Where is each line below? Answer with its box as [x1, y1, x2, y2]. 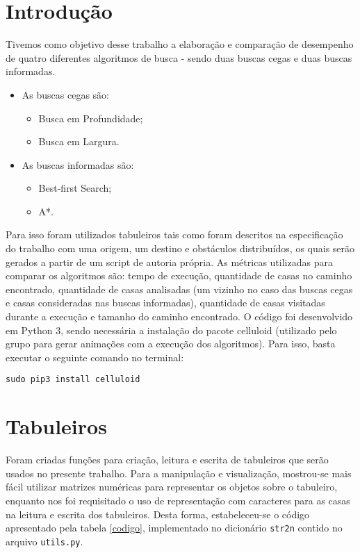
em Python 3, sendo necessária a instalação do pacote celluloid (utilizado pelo [6, 322, 337, 337]
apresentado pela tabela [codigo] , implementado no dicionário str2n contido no [6, 520, 343, 535]
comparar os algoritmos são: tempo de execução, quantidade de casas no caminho [6, 268, 352, 283]
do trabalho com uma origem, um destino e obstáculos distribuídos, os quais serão [6, 241, 355, 256]
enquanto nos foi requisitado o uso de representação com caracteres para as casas [6, 493, 350, 507]
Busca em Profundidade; [38, 110, 143, 125]
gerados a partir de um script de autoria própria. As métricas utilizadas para [6, 254, 333, 269]
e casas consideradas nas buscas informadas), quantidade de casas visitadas [6, 295, 325, 310]
